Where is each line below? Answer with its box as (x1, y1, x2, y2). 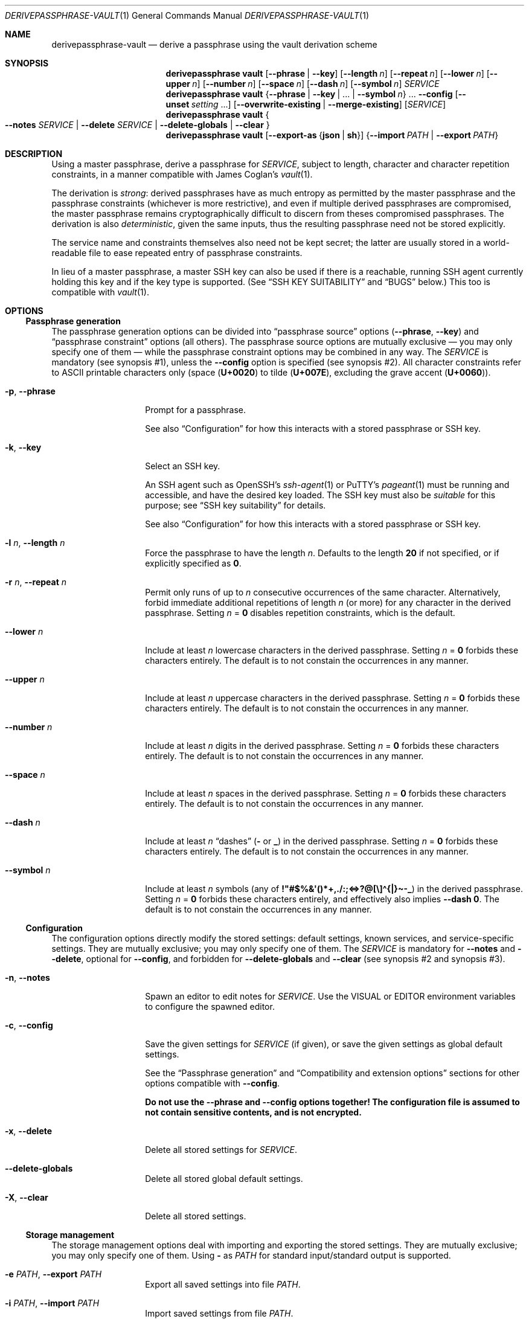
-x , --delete (5, 1126, 53, 1136)
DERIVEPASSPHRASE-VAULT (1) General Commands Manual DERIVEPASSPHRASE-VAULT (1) (5, 10, 370, 21)
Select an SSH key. (145, 461, 220, 471)
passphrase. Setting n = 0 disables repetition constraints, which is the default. (145, 608, 455, 618)
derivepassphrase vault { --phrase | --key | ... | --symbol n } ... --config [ (165, 89, 458, 99)
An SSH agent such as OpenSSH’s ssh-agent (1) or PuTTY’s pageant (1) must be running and (145, 480, 510, 490)
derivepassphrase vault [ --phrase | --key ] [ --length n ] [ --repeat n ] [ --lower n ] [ (165, 68, 490, 79)
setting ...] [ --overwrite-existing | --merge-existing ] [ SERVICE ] (191, 99, 446, 109)
